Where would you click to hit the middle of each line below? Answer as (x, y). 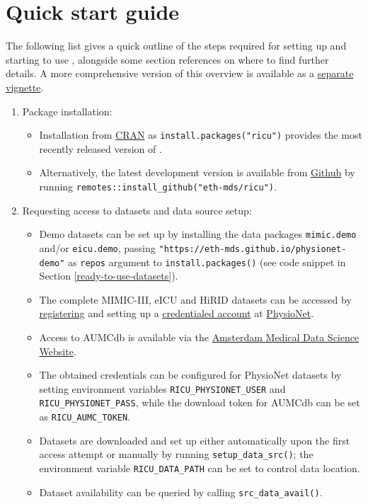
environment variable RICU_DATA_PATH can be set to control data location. (200, 468)
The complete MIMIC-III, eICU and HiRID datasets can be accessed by (195, 299)
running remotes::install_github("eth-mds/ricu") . (158, 186)
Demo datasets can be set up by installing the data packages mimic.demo (198, 234)
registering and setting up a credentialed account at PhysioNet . (177, 313)
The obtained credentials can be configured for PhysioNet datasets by (190, 375)
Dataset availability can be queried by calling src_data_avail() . (181, 492)
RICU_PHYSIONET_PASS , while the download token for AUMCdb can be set (200, 402)
